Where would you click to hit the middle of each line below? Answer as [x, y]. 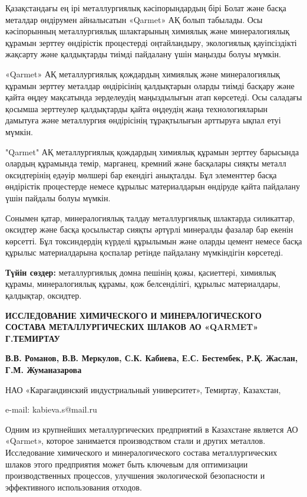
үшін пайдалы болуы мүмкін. [58, 197]
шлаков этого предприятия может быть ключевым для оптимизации [127, 464]
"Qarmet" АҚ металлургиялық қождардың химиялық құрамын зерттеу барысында [152, 151]
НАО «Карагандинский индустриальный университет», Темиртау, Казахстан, [143, 389]
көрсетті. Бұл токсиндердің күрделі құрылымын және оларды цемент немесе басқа [154, 241]
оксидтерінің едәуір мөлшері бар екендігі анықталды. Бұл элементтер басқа [141, 174]
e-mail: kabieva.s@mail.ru [51, 409]
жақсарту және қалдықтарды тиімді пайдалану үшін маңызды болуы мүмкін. [143, 54]
